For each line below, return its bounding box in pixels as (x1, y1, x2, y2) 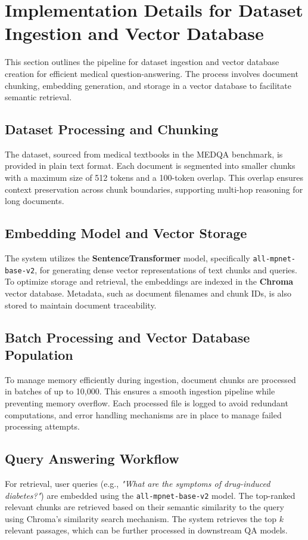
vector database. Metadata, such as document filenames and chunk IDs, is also (5, 286, 292, 299)
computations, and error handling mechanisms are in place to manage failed (5, 408, 282, 421)
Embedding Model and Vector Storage (5, 224, 247, 242)
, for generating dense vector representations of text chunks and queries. (35, 263, 297, 276)
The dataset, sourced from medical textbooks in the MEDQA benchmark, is (5, 147, 283, 160)
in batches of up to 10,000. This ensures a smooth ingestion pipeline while (5, 385, 275, 397)
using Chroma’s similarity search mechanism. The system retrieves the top (5, 512, 277, 524)
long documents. (5, 195, 64, 207)
